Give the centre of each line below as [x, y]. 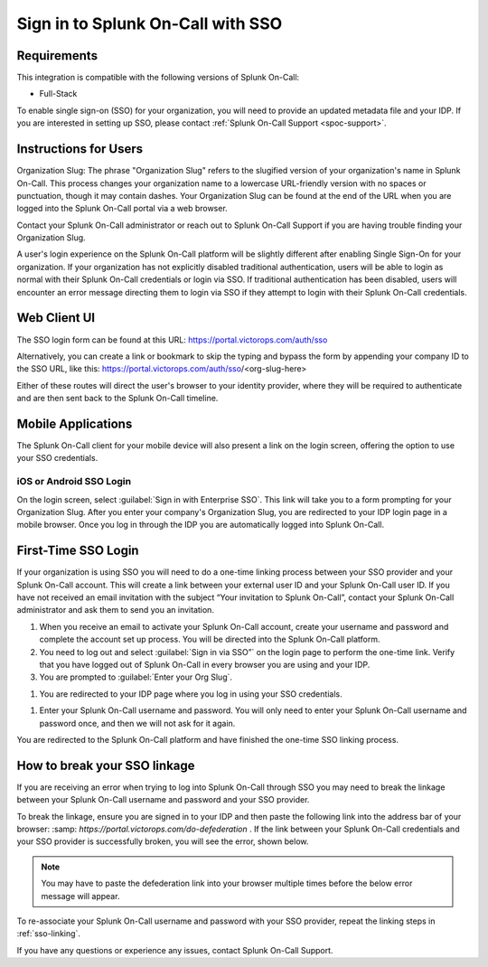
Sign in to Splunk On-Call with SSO [150, 23]
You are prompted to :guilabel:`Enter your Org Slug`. [136, 677]
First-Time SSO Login [78, 551]
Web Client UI [56, 318]
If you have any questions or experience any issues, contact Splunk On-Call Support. [175, 950]
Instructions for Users [80, 149]
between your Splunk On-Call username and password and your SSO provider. [163, 800]
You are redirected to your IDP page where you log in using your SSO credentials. [191, 694]
